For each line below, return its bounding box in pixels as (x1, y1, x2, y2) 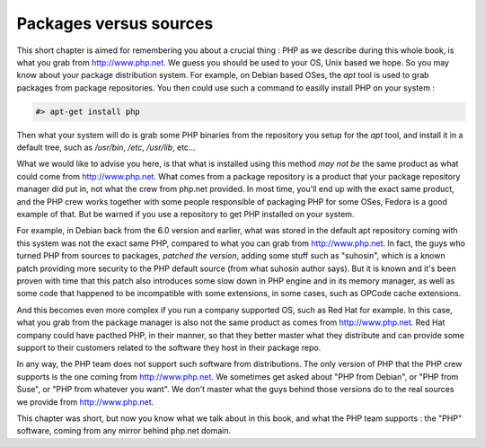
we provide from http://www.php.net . (16, 396, 154, 408)
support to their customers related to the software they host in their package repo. (16, 342, 322, 353)
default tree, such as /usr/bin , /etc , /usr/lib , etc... (16, 142, 196, 153)
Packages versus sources (16, 13, 214, 33)
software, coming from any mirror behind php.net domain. (16, 425, 232, 436)
